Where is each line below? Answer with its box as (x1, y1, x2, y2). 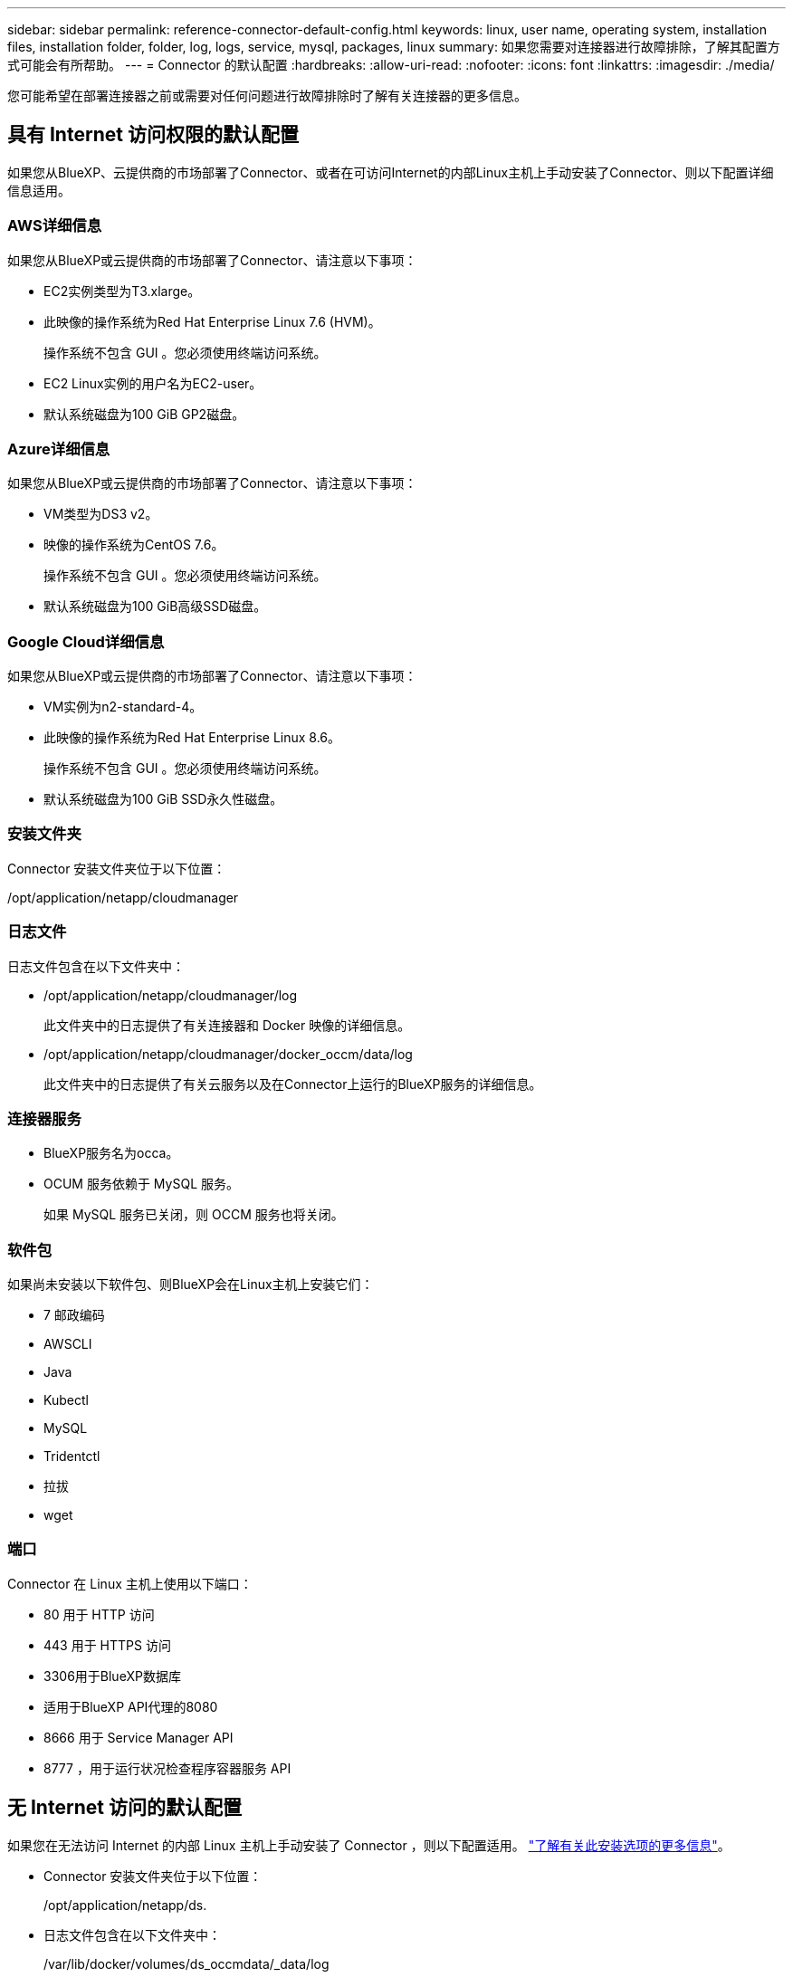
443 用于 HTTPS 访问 (43, 1637, 171, 1653)
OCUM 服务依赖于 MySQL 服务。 (43, 1176, 239, 1192)
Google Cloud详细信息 (7, 632, 165, 651)
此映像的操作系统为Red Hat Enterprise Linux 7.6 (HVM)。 (43, 313, 381, 329)
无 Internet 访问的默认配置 (7, 1796, 242, 1819)
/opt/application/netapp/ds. (43, 1896, 207, 1913)
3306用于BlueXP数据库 (43, 1667, 181, 1684)
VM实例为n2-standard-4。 (43, 699, 203, 715)
